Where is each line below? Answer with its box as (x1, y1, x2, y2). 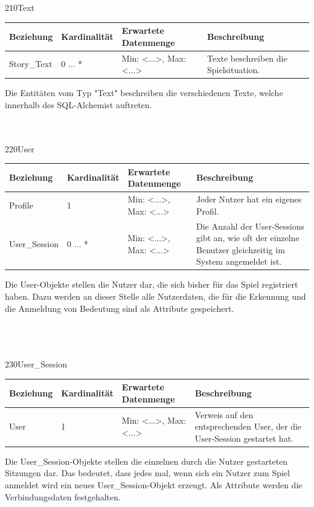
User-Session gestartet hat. (194, 431, 293, 444)
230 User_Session (5, 358, 67, 370)
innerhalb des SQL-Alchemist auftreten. (5, 98, 152, 111)
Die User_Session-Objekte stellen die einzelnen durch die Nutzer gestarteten (5, 454, 288, 467)
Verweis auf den (194, 408, 254, 421)
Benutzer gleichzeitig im (196, 243, 285, 256)
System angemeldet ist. (196, 255, 282, 268)
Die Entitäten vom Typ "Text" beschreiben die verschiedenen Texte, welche (5, 86, 283, 99)
